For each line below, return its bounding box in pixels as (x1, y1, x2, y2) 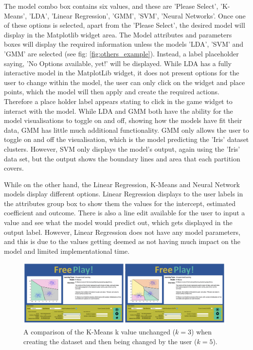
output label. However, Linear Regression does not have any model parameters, (4, 227, 240, 237)
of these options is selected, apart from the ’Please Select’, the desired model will (4, 20, 245, 30)
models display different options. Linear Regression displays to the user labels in (4, 189, 243, 199)
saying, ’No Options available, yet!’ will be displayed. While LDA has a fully (4, 58, 232, 68)
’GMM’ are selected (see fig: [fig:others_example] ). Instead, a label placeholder (4, 48, 239, 58)
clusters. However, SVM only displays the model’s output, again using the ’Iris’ (4, 143, 240, 154)
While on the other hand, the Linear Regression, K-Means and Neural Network (4, 179, 240, 189)
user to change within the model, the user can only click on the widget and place (4, 77, 245, 87)
